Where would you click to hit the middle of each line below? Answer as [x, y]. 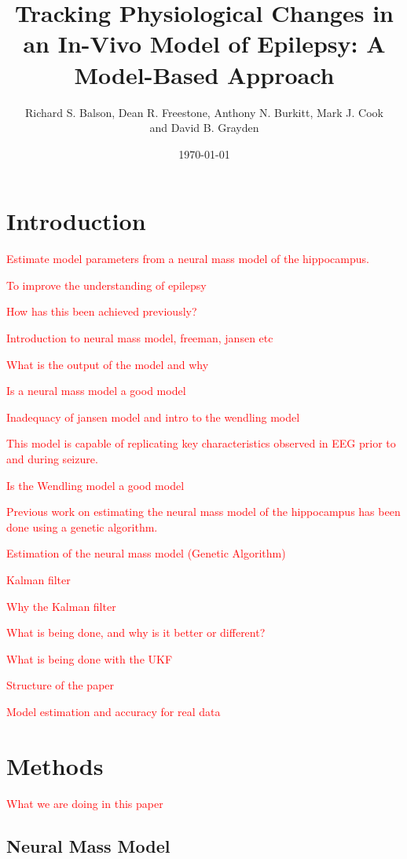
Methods [55, 765]
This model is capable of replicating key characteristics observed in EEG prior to [201, 443]
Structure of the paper [60, 685]
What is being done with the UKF [90, 658]
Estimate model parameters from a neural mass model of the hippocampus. [188, 259]
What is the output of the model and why [108, 364]
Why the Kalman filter [61, 606]
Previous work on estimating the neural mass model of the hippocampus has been [203, 512]
